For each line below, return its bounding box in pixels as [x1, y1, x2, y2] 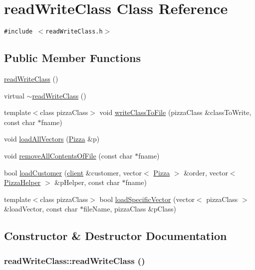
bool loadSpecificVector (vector [99, 193, 195, 204]
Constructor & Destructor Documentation [4, 228, 227, 243]
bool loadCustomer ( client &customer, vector [4, 167, 142, 177]
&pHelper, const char [54, 177, 120, 187]
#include [4, 28, 33, 35]
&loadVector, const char [4, 203, 78, 214]
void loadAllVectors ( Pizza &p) [4, 133, 100, 144]
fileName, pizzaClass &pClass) [83, 203, 176, 214]
